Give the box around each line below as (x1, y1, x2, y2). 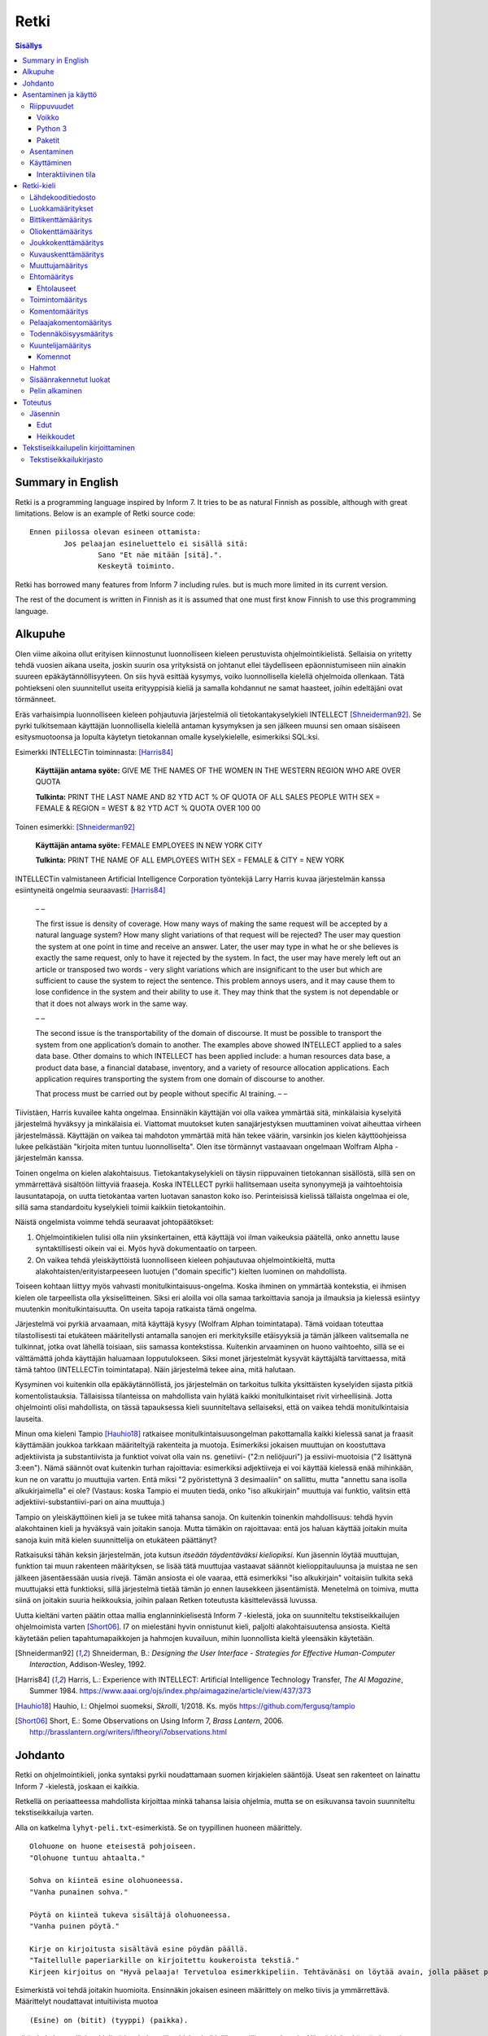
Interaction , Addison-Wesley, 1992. (29, 1660, 146, 1670)
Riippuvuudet (29, 101, 74, 111)
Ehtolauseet (37, 283, 76, 293)
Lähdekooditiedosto (29, 192, 97, 202)
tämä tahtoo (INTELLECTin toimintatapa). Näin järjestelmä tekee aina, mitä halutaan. (15, 1365, 296, 1375)
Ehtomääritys (29, 272, 74, 282)
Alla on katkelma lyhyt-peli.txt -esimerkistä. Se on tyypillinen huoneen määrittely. (15, 1823, 303, 1832)
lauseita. (15, 1414, 44, 1424)
